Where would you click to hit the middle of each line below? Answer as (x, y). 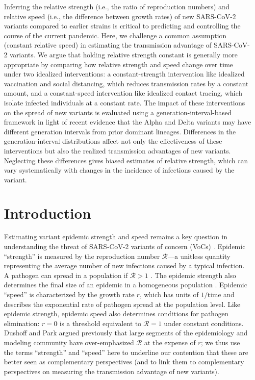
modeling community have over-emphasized (69, 342)
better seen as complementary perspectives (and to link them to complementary (124, 362)
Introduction (48, 213)
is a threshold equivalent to (100, 323)
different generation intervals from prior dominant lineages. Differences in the (120, 131)
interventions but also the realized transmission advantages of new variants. (117, 150)
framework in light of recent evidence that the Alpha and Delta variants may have (127, 122)
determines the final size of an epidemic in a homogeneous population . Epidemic (126, 285)
